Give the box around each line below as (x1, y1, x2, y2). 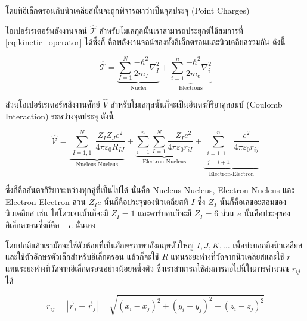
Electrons (178, 85, 203, 92)
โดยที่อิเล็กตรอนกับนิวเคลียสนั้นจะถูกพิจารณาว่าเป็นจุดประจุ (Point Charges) (5, 4, 250, 16)
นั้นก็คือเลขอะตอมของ (219, 195, 287, 207)
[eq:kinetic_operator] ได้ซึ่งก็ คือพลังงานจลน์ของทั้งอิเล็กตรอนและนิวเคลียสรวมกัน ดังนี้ (5, 36, 286, 48)
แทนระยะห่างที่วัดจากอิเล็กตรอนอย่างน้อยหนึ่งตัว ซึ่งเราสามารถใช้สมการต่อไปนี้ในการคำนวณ (5, 262, 290, 274)
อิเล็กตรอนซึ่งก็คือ (5, 218, 60, 231)
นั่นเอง (75, 218, 96, 231)
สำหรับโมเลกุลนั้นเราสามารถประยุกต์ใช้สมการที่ (99, 24, 243, 36)
